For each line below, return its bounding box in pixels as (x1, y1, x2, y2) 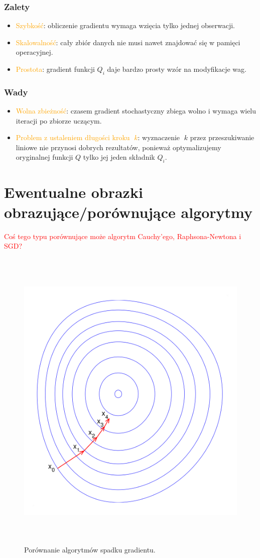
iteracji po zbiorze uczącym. (16, 115, 102, 126)
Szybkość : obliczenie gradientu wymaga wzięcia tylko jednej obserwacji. (16, 20, 235, 31)
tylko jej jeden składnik (83, 152, 155, 162)
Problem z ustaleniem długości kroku (16, 132, 130, 143)
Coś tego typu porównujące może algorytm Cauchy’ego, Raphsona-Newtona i (4, 231, 241, 241)
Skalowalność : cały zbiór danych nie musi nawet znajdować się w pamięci (16, 37, 240, 47)
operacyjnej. (16, 47, 53, 57)
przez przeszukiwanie (190, 132, 254, 143)
